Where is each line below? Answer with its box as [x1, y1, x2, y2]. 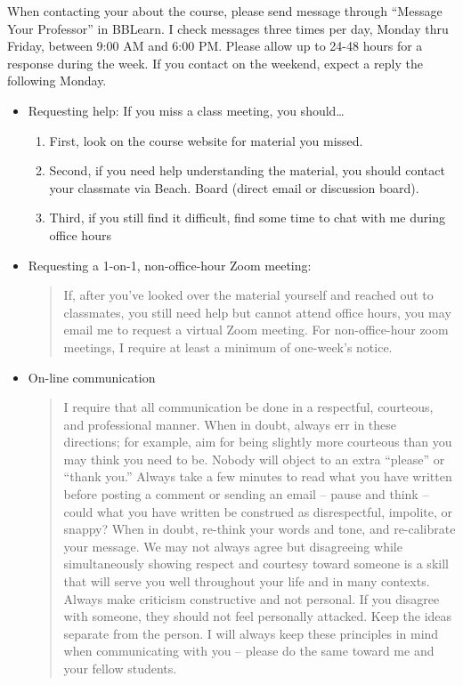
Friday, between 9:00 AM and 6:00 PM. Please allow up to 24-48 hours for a [7, 36, 423, 55]
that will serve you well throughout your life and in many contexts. [63, 572, 430, 591]
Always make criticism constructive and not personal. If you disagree [63, 589, 440, 608]
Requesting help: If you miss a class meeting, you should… [28, 101, 345, 119]
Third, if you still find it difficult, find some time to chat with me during [49, 208, 445, 227]
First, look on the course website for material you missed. [49, 131, 363, 149]
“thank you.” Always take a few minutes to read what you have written [63, 467, 452, 486]
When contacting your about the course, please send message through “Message [7, 2, 443, 20]
